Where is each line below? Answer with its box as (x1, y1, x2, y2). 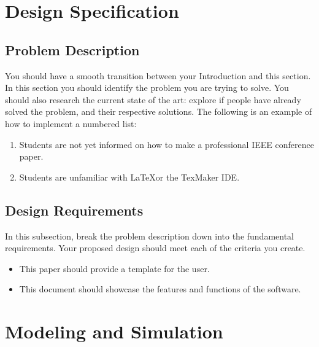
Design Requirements (5, 200, 144, 219)
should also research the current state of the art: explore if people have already (5, 93, 301, 106)
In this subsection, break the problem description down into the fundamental (5, 229, 294, 242)
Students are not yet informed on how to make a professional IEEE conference (19, 138, 314, 150)
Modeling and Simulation (5, 319, 223, 344)
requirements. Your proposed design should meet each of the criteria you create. (5, 241, 306, 254)
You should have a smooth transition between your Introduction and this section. (5, 69, 311, 82)
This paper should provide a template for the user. (19, 262, 210, 275)
